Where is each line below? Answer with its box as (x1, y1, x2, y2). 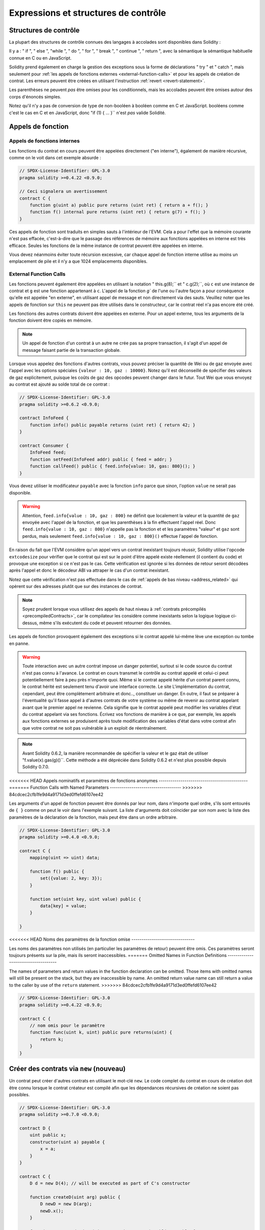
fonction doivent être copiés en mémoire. (9, 317, 93, 323)
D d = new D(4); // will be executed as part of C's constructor (29, 1181, 190, 1186)
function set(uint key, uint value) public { (29, 896, 141, 902)
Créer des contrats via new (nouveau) (9, 1065, 126, 1073)
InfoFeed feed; (29, 450, 66, 455)
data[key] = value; (40, 903, 87, 909)
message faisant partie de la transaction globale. (22, 347, 121, 353)
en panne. (9, 640, 29, 646)
